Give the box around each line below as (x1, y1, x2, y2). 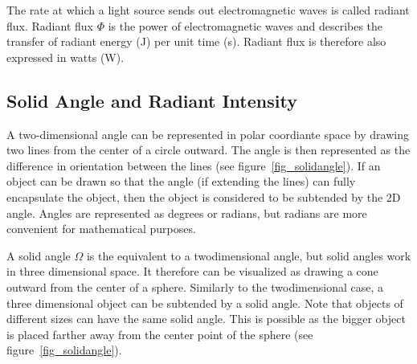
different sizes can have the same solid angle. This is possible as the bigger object (6, 310, 406, 327)
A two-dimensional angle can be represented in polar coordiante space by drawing (6, 125, 409, 142)
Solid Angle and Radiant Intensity (6, 88, 297, 112)
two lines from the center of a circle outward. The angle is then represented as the (6, 141, 411, 158)
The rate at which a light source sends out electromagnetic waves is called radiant (6, 2, 410, 18)
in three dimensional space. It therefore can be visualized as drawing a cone (6, 263, 378, 280)
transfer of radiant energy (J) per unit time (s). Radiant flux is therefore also (6, 33, 386, 50)
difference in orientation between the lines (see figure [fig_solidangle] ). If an (6, 157, 381, 174)
